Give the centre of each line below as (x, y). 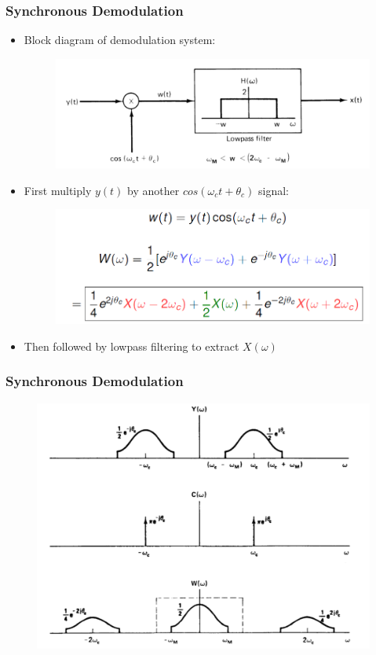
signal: (273, 190)
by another (153, 190)
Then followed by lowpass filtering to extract (131, 346)
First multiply (58, 190)
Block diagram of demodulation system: (120, 40)
